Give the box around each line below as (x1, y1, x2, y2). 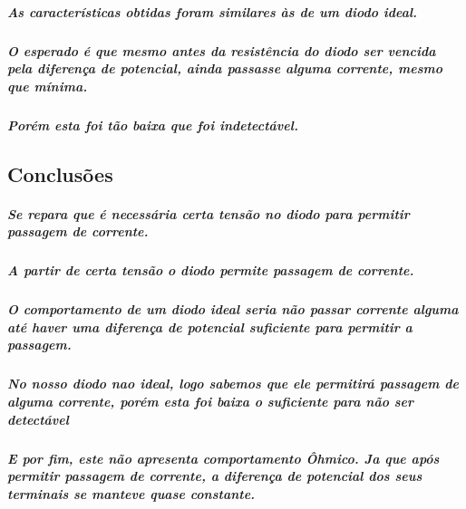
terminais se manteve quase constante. (7, 484, 256, 503)
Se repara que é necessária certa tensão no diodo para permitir (7, 204, 410, 223)
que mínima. (7, 76, 88, 95)
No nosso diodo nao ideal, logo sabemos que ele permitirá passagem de (7, 374, 459, 393)
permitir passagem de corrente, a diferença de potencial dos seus (7, 466, 422, 485)
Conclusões (7, 159, 113, 187)
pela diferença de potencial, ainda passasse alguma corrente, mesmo (7, 59, 443, 78)
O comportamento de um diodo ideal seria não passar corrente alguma (7, 300, 459, 319)
